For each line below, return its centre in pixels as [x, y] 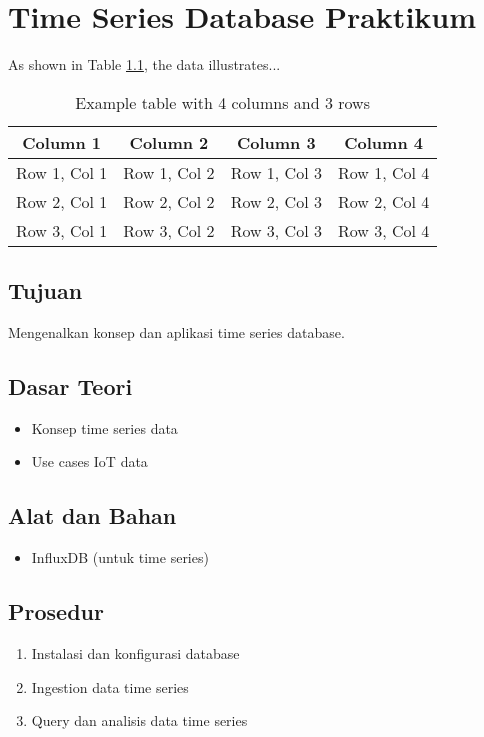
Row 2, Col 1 [62, 201]
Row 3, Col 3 [276, 230]
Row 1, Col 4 [383, 172]
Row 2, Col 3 [276, 201]
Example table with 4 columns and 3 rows [222, 102]
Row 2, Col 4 [383, 201]
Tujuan [45, 290]
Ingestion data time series [110, 686]
